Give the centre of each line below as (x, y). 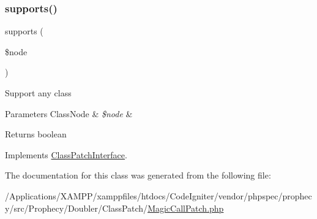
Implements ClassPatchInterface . (66, 154)
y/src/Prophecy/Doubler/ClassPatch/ (76, 208)
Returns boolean (36, 134)
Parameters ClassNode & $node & (69, 113)
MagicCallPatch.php (186, 208)
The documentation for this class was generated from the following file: (138, 175)
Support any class (38, 93)
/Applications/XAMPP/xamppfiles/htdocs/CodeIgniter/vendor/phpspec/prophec (158, 195)
